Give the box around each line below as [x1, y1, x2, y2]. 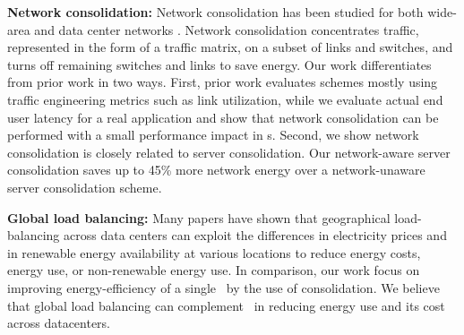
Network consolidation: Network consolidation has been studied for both [7, 3, 424, 21]
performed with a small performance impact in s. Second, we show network [7, 125, 419, 144]
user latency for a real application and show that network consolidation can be [7, 107, 439, 126]
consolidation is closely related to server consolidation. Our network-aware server [7, 142, 451, 161]
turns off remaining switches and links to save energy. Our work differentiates [7, 55, 432, 73]
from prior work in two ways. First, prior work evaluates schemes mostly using [7, 73, 438, 91]
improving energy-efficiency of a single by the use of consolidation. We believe [7, 278, 440, 296]
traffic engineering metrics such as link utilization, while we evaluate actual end [7, 90, 443, 108]
